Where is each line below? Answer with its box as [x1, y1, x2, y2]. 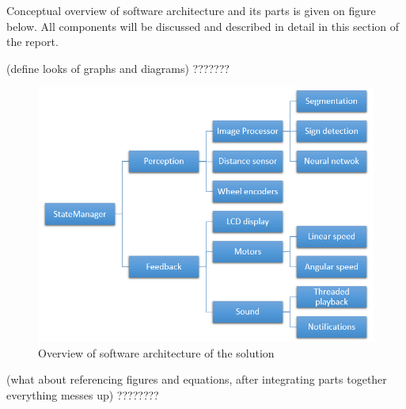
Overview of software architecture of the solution [38, 344, 275, 361]
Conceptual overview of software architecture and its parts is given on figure [6, 2, 376, 18]
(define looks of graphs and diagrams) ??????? [6, 59, 230, 76]
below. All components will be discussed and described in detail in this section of [6, 17, 400, 34]
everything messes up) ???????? [6, 387, 159, 403]
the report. [6, 33, 59, 50]
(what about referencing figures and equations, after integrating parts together [6, 371, 387, 388]
